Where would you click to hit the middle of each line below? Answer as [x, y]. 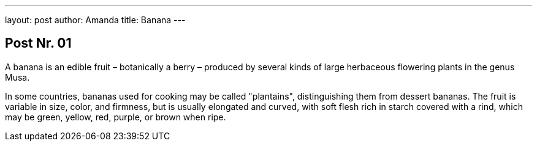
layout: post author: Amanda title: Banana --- [95, 20]
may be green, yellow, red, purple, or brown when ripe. [116, 117]
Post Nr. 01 [38, 43]
